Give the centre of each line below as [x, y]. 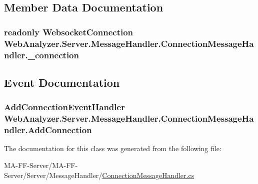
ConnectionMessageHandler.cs [148, 175]
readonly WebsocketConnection [69, 32]
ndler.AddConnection [48, 130]
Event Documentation [62, 82]
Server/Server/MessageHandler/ [53, 175]
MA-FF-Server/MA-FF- [41, 165]
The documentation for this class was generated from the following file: [113, 148]
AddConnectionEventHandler [64, 107]
